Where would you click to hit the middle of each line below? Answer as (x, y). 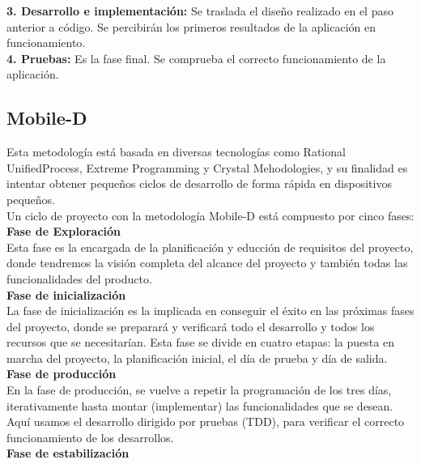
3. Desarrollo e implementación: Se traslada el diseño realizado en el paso (200, 11)
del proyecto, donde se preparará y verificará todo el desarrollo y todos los (191, 326)
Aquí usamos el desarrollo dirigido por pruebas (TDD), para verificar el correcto (206, 421)
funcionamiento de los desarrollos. (90, 437)
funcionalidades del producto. (79, 278)
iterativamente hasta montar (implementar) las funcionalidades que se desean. (200, 405)
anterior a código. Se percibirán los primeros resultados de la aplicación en (191, 26)
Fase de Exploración (64, 231)
